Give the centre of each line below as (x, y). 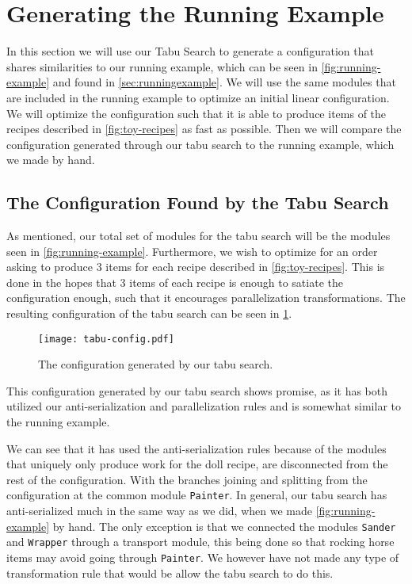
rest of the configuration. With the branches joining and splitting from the (187, 479)
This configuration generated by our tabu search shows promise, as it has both (197, 390)
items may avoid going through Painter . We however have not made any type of (203, 557)
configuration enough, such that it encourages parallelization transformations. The (206, 298)
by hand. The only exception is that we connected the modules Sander (224, 526)
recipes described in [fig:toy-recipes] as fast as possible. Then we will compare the (204, 129)
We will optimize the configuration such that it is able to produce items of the (196, 113)
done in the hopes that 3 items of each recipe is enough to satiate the (175, 282)
